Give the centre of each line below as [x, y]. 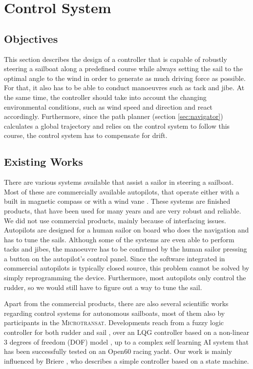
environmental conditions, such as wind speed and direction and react [108, 107]
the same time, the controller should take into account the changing [105, 97]
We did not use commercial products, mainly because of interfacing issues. [115, 220]
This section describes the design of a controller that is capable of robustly [116, 59]
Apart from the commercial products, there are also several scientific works [116, 303]
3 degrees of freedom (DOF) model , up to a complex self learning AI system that [126, 341]
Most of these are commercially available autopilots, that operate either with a [122, 191]
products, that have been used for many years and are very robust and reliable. [123, 210]
